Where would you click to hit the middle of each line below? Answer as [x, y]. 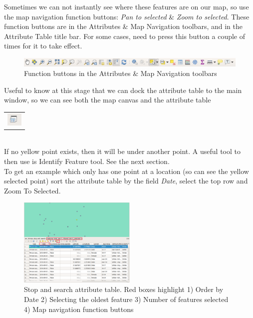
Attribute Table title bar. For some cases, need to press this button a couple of [125, 36]
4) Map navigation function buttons [79, 309]
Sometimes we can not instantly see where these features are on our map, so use [126, 6]
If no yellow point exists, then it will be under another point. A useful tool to [123, 151]
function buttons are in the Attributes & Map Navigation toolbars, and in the [123, 26]
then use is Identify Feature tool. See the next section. [87, 161]
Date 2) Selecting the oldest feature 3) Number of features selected [126, 299]
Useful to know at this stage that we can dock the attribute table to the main [123, 90]
